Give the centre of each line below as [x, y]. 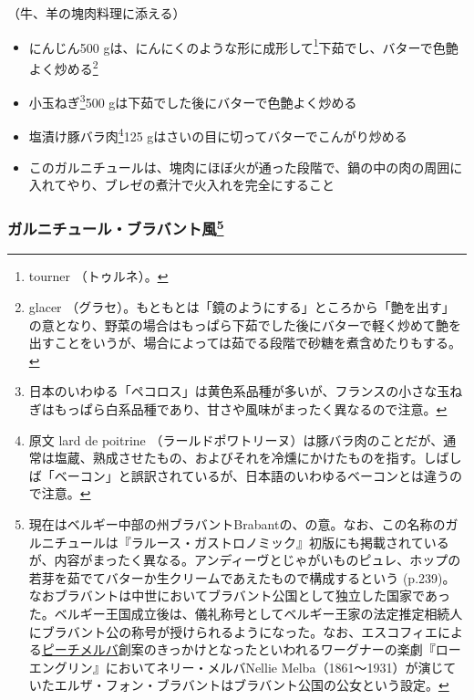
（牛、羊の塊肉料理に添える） [97, 13]
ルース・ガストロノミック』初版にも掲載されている [296, 542]
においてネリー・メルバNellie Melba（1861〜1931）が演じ [274, 667]
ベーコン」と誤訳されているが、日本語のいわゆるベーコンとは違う [252, 475]
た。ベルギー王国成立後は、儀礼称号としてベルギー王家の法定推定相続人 [246, 613]
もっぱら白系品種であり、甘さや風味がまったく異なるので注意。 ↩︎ [251, 409]
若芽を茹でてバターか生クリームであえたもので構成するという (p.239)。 [242, 577]
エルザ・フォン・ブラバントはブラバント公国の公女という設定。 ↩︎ [252, 685]
